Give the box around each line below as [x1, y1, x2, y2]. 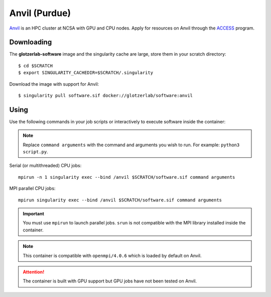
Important [23, 211, 45, 217]
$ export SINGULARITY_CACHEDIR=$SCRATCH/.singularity [18, 70, 153, 76]
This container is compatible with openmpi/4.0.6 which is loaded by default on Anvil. [23, 252, 202, 258]
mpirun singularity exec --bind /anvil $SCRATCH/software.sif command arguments [18, 197, 222, 203]
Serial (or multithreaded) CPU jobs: [9, 163, 82, 169]
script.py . [23, 149, 48, 155]
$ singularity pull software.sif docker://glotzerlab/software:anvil [18, 93, 193, 99]
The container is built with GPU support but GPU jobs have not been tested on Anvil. [23, 278, 197, 284]
